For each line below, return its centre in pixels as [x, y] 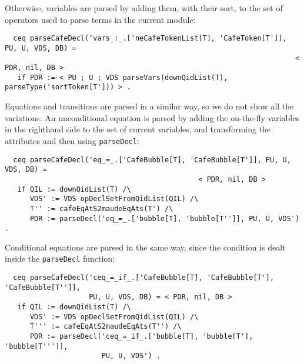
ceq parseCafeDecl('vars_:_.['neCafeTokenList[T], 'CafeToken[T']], [150, 39]
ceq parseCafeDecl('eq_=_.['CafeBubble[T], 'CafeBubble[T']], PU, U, [152, 160]
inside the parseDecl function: [60, 258]
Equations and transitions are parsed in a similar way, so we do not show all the [149, 106]
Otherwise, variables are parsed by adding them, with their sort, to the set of [144, 8]
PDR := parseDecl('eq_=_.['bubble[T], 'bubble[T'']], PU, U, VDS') [165, 218]
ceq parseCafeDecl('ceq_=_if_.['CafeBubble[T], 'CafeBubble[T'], [144, 278]
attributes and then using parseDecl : [72, 140]
